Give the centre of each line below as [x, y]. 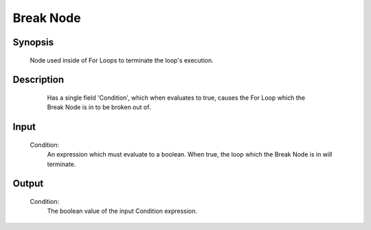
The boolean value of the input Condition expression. [122, 211]
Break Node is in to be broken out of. [99, 107]
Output [28, 184]
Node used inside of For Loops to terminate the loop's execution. [122, 60]
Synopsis [33, 42]
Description [38, 80]
